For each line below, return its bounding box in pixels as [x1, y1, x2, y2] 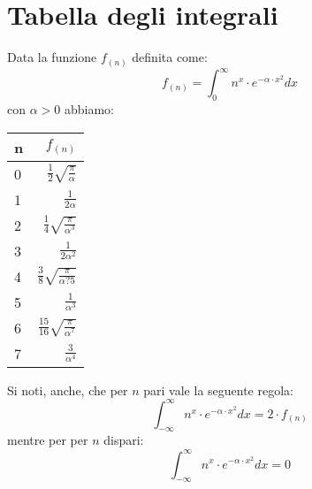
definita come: [132, 48, 208, 66]
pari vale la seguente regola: [143, 380, 293, 399]
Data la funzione [7, 48, 97, 66]
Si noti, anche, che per [7, 380, 128, 399]
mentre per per [7, 431, 88, 449]
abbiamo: [64, 99, 114, 118]
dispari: [103, 431, 144, 449]
